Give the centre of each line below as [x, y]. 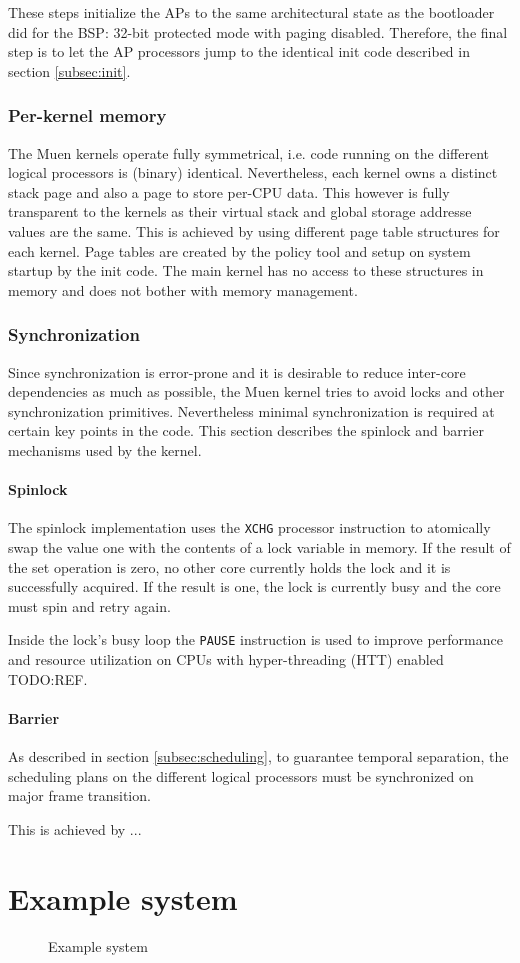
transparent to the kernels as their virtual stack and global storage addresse [240, 211]
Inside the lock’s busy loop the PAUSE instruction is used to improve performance [255, 639]
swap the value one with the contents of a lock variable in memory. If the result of [259, 546]
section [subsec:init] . [69, 70]
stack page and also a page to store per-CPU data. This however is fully [229, 191]
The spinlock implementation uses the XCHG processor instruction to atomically [249, 527]
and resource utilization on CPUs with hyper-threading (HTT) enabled [226, 659]
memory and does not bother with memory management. [183, 289]
